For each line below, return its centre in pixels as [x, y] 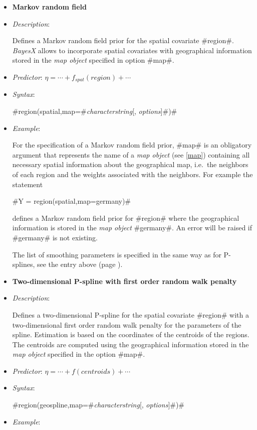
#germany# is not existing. [55, 237]
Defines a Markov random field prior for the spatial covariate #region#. [123, 40]
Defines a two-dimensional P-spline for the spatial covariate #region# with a [131, 314]
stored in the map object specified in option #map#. [93, 60]
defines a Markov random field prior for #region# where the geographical [126, 218]
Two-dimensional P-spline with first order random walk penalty [124, 281]
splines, [24, 264]
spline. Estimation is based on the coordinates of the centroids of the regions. [131, 334]
